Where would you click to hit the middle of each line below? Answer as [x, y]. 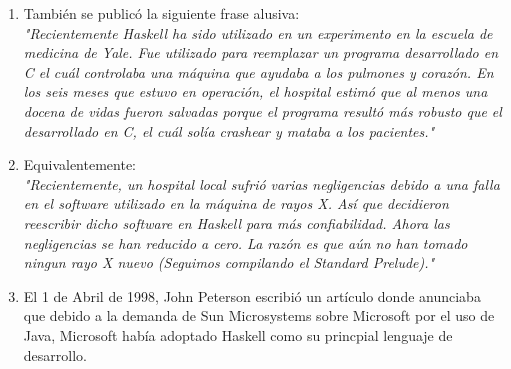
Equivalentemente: [79, 164]
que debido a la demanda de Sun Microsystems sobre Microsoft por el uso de [259, 315]
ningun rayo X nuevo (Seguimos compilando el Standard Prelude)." [229, 262]
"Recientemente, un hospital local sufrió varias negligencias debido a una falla [261, 183]
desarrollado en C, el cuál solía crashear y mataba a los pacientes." [229, 130]
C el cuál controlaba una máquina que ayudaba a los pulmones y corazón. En [258, 71]
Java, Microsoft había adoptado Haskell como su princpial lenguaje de [238, 334]
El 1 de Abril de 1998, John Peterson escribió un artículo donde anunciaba [252, 295]
